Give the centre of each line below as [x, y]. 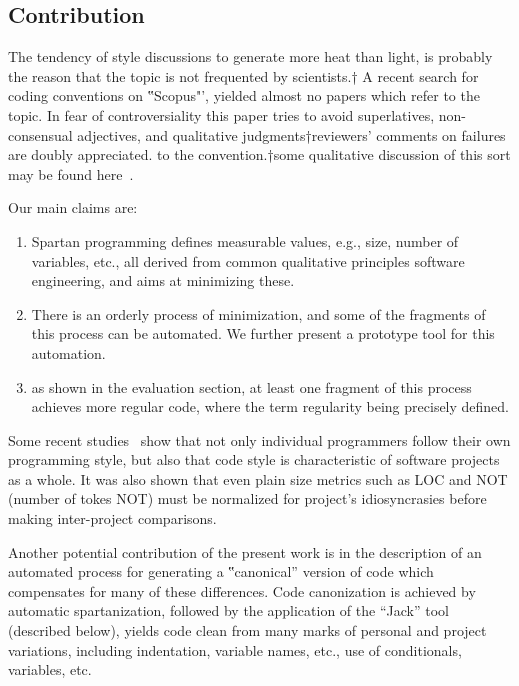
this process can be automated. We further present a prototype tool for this [263, 333]
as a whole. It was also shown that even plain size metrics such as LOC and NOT [258, 478]
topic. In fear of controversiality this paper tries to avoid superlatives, [221, 114]
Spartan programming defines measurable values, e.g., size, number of [245, 240]
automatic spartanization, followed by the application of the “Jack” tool [228, 610]
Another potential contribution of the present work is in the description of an [245, 551]
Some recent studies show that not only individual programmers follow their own [259, 439]
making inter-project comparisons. [112, 518]
